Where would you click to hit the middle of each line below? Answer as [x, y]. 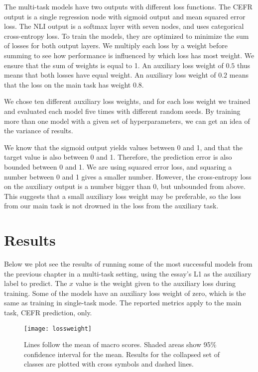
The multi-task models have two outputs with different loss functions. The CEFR [128, 6]
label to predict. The [36, 283]
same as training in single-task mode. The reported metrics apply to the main [123, 303]
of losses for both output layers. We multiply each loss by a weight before [116, 46]
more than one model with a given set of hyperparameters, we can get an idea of [127, 121]
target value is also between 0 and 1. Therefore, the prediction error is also [118, 157]
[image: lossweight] [58, 328]
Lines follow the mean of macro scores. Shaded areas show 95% [120, 344]
